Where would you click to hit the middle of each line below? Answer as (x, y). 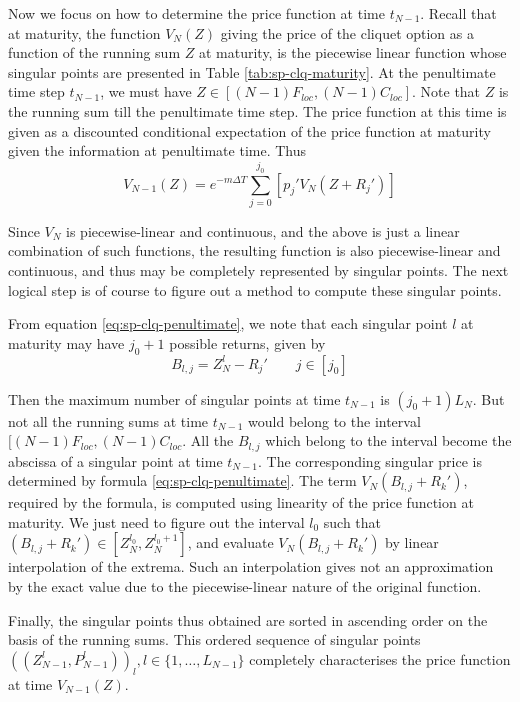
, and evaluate (230, 542)
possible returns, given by (247, 342)
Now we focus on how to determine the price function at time (196, 13)
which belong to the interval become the (388, 440)
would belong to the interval (334, 420)
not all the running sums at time (108, 420)
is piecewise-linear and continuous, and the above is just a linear (263, 230)
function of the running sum (94, 52)
